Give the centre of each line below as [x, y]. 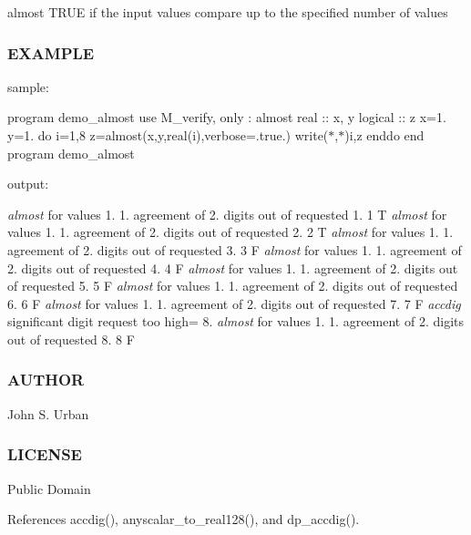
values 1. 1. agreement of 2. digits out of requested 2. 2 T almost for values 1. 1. [230, 232]
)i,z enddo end [384, 135]
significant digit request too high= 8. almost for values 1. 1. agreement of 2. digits [235, 321]
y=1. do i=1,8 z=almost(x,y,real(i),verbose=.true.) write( [168, 135]
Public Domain [49, 488]
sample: [28, 86]
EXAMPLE [51, 52]
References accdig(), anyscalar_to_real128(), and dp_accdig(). [184, 519]
